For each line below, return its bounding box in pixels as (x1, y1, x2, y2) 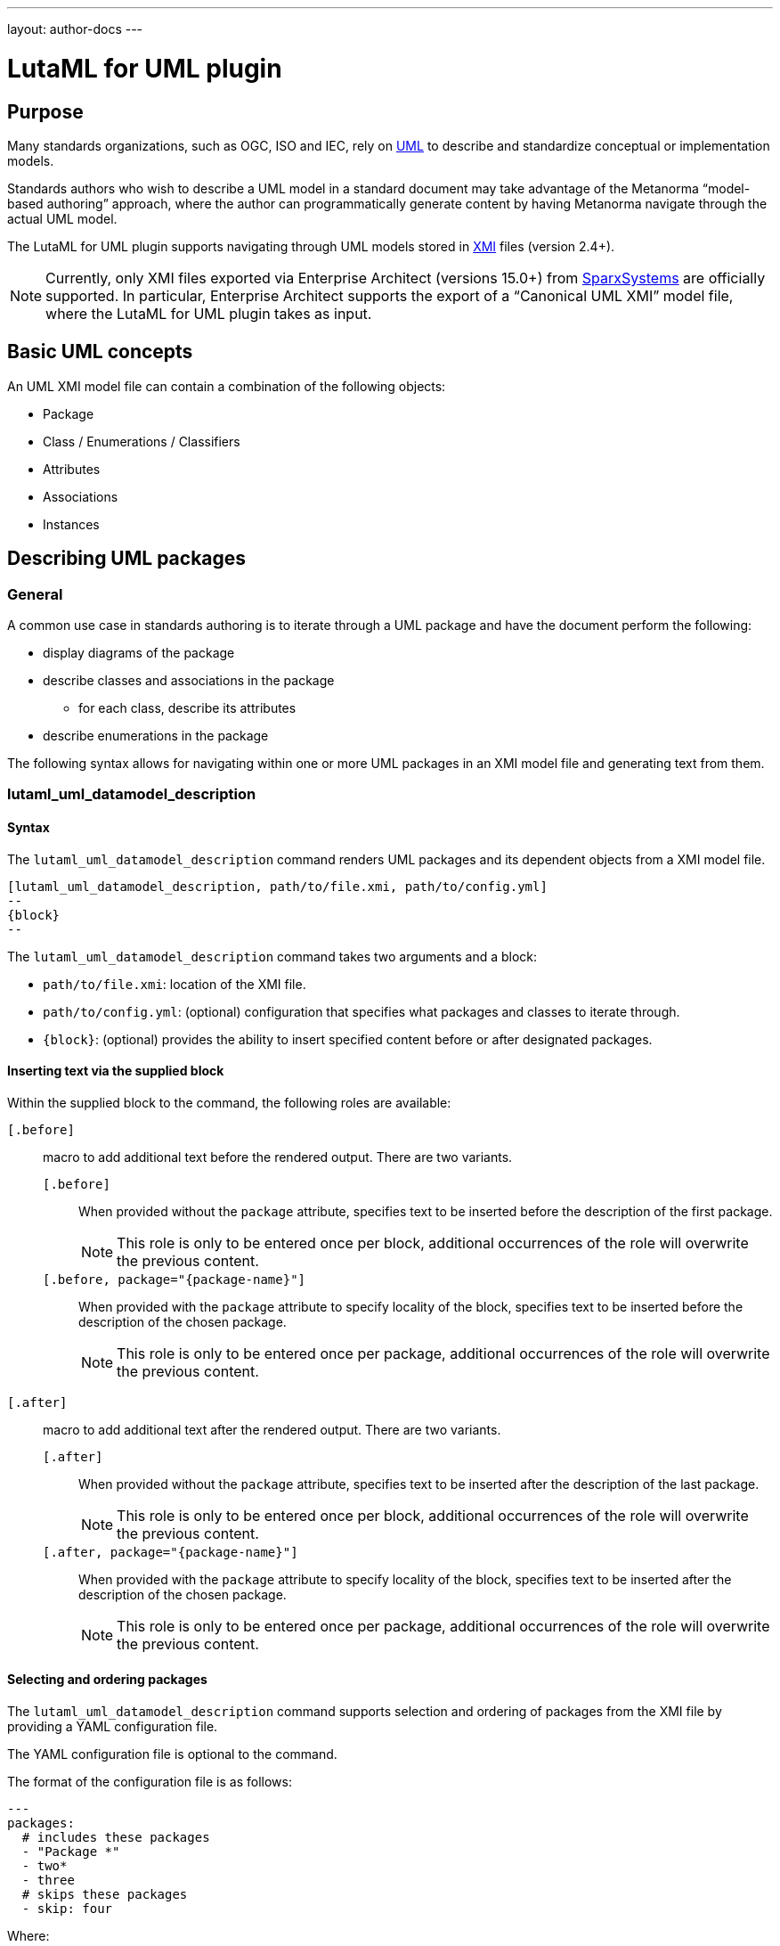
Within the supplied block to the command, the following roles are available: (7, 1094, 451, 1110)
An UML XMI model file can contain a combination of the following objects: (7, 378, 446, 394)
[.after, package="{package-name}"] (43, 1544, 298, 1559)
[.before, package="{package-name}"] (43, 1271, 306, 1287)
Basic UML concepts (7, 340, 193, 364)
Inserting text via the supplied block (7, 1063, 224, 1079)
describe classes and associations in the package (43, 672, 335, 688)
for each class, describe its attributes (78, 699, 297, 715)
